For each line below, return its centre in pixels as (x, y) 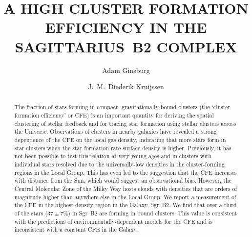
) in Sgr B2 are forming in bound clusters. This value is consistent (153, 213)
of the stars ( (31, 213)
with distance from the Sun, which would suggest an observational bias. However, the (123, 180)
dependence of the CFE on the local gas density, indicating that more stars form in (120, 140)
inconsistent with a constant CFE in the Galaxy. (76, 229)
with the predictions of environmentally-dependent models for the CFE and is (113, 221)
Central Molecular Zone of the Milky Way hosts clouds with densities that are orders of (126, 189)
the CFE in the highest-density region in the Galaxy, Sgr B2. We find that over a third (126, 205)
